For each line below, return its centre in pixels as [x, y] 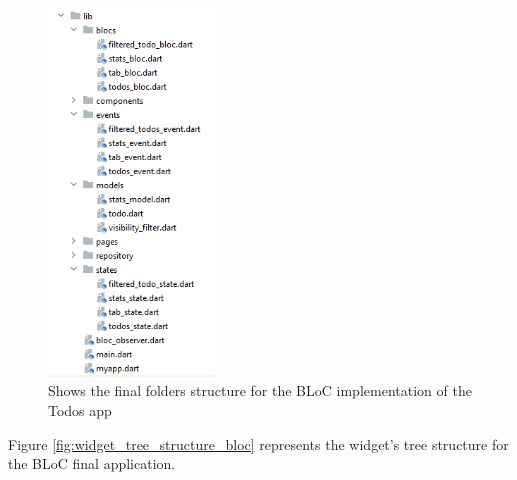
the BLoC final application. [92, 463]
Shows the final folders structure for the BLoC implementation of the [260, 390]
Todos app [80, 409]
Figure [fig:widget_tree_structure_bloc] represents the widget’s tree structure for [258, 443]
